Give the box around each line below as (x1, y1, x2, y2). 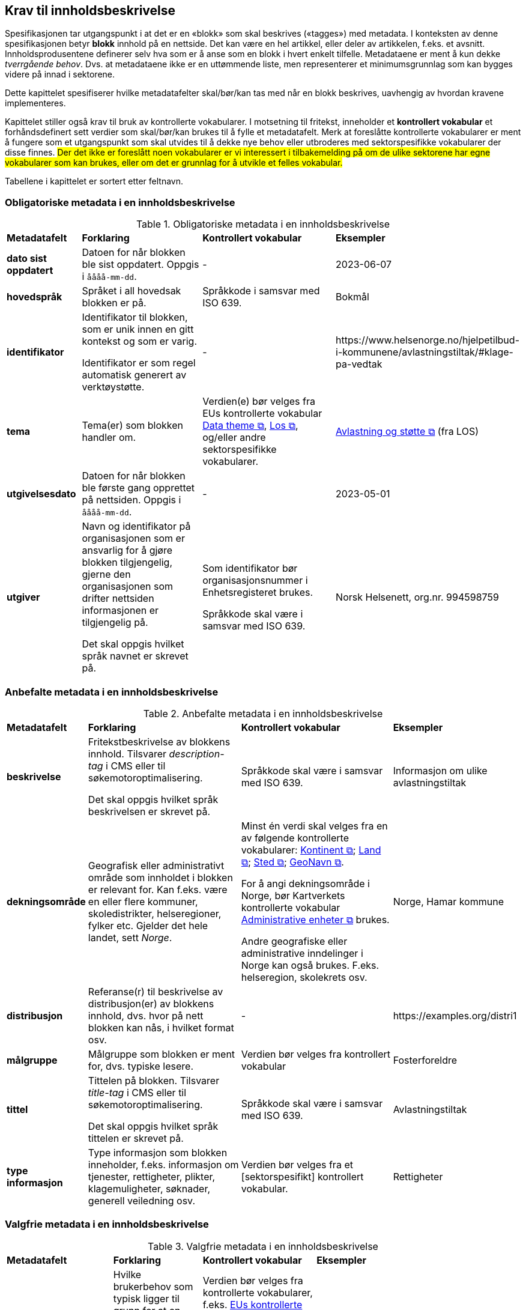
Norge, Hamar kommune (393, 895, 504, 908)
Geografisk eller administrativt (88, 859, 225, 872)
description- (169, 747, 225, 760)
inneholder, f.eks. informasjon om (88, 1158, 239, 1171)
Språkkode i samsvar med (202, 285, 320, 297)
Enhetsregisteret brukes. (202, 586, 313, 599)
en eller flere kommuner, (88, 895, 198, 908)
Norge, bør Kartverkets (241, 889, 345, 902)
